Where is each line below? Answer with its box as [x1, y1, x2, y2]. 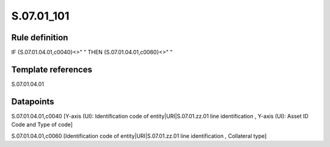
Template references [11, 64, 93, 74]
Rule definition [11, 32, 68, 43]
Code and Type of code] [11, 121, 73, 128]
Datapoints [11, 96, 54, 107]
